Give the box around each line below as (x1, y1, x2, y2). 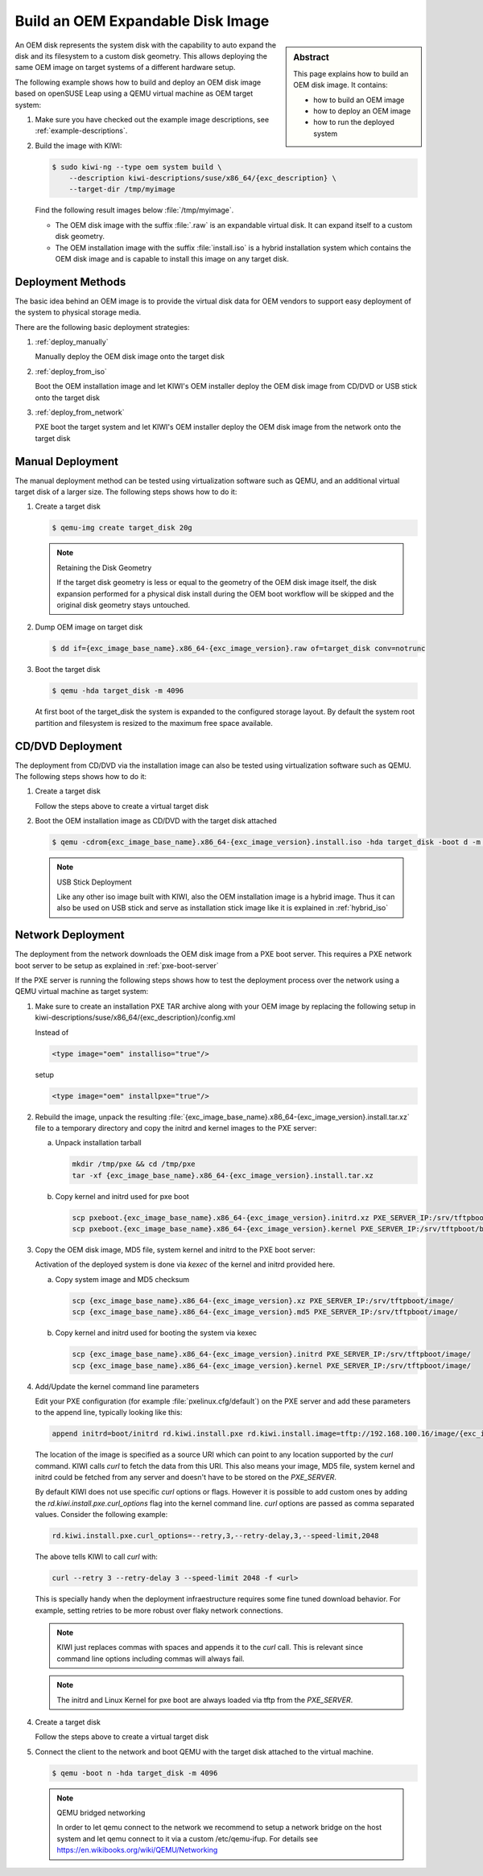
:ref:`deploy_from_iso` (35, 366, 108, 376)
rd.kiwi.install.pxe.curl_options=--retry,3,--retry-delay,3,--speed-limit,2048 (52, 1532, 379, 1540)
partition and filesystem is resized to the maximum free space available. (35, 718, 274, 728)
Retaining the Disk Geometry (56, 563, 152, 572)
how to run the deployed (313, 118, 394, 127)
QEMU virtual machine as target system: (14, 987, 149, 996)
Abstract (293, 52, 330, 63)
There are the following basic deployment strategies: (14, 322, 190, 332)
